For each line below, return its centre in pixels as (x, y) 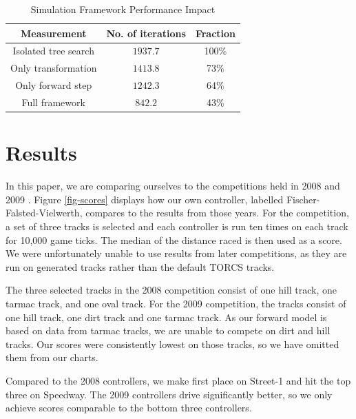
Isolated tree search (53, 51)
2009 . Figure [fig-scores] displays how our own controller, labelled (145, 199)
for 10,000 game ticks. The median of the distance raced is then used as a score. (174, 239)
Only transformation (54, 68)
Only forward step (54, 85)
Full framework (53, 102)
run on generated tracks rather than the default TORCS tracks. (140, 266)
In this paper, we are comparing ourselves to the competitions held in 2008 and (173, 186)
